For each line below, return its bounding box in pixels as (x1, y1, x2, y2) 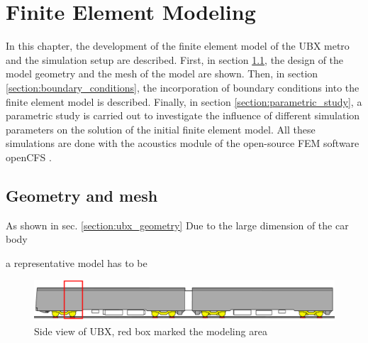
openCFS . (6, 149, 52, 164)
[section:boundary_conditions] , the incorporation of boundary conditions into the (6, 80, 359, 94)
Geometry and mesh (6, 184, 158, 206)
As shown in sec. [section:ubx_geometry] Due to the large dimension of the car (6, 217, 349, 232)
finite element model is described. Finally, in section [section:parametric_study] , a (6, 94, 362, 109)
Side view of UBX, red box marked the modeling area (34, 324, 267, 339)
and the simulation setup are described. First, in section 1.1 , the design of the (6, 52, 344, 67)
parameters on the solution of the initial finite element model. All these (6, 121, 316, 136)
